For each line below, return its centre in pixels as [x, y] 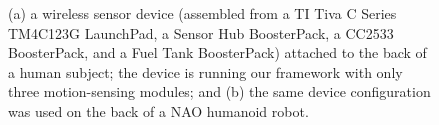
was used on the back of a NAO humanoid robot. [158, 110]
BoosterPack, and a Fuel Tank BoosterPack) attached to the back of [217, 52]
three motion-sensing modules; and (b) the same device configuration [219, 91]
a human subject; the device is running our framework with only [205, 71]
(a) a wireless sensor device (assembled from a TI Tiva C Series [202, 13]
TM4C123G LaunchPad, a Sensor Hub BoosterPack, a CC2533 [201, 32]
